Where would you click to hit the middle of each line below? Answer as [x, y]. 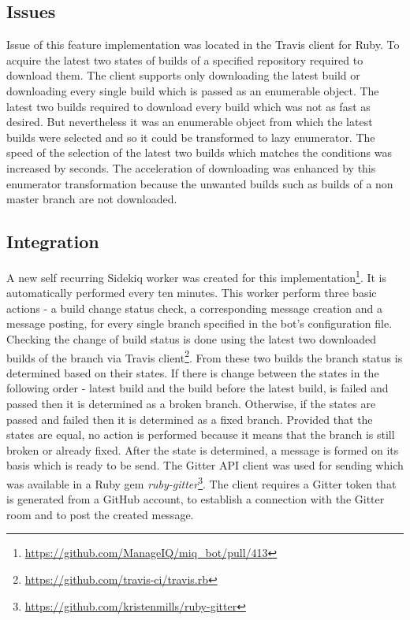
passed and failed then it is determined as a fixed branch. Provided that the [190, 419]
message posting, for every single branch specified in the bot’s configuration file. [199, 323]
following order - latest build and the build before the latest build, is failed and [198, 388]
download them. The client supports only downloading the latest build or [183, 75]
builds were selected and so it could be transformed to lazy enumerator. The [191, 137]
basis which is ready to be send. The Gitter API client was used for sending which [205, 465]
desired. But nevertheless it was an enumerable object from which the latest [190, 122]
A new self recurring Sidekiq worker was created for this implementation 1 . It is [197, 276]
